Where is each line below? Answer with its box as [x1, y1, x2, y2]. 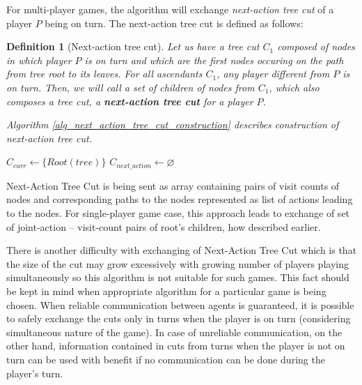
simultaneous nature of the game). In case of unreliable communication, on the [6, 324, 343, 339]
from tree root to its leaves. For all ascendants [6, 66, 203, 81]
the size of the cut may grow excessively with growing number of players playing [6, 256, 349, 271]
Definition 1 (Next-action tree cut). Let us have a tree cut [6, 39, 260, 54]
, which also [269, 80, 320, 94]
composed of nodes [277, 39, 355, 54]
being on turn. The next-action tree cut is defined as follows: [45, 15, 304, 30]
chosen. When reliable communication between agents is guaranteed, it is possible [6, 297, 354, 312]
